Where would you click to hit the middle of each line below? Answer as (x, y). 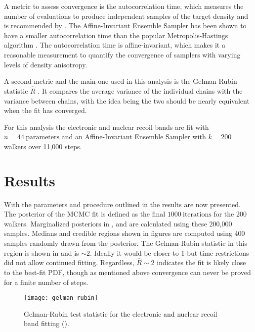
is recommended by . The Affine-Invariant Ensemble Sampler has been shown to (125, 26)
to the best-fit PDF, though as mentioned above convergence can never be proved (127, 272)
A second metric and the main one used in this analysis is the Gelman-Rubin (121, 81)
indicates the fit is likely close (201, 262)
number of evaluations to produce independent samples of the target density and (126, 16)
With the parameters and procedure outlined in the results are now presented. (122, 204)
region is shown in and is (42, 252)
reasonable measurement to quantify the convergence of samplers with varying (122, 54)
